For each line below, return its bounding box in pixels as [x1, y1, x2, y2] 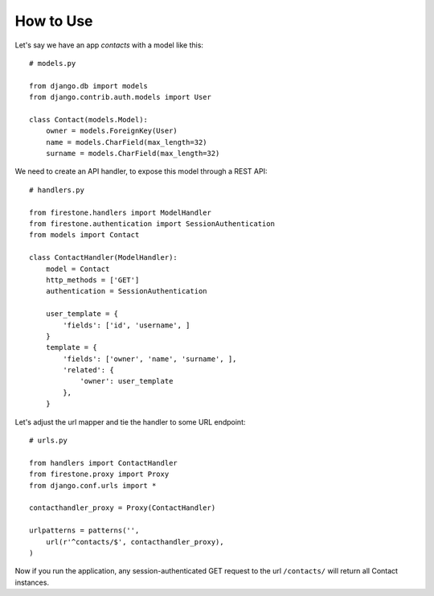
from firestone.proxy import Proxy [29, 470, 170, 479]
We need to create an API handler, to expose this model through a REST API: [14, 166, 268, 176]
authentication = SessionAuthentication [45, 286, 208, 296]
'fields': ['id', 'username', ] [63, 320, 190, 330]
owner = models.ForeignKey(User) [45, 126, 178, 136]
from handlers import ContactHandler [29, 458, 178, 467]
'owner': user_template [80, 376, 174, 386]
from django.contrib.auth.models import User [29, 92, 212, 102]
